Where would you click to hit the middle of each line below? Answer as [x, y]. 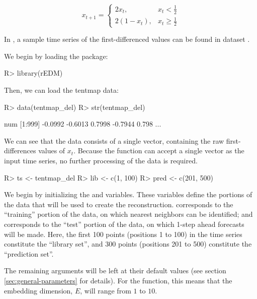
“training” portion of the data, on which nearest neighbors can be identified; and [128, 214]
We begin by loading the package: [56, 56]
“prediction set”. [29, 253]
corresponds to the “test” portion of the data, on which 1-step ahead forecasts [124, 224]
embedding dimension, [38, 290]
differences [20, 151]
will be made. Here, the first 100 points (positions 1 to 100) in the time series [123, 234]
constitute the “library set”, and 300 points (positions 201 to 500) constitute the [128, 244]
